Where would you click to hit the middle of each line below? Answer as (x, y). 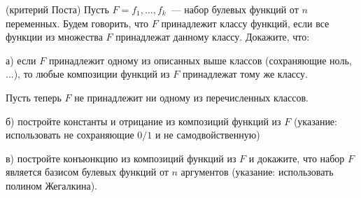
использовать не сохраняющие (70, 135)
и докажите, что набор (297, 158)
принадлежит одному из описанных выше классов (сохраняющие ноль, (200, 60)
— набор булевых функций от (235, 9)
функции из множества (54, 37)
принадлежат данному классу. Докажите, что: (213, 37)
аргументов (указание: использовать (257, 172)
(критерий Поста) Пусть (57, 9)
